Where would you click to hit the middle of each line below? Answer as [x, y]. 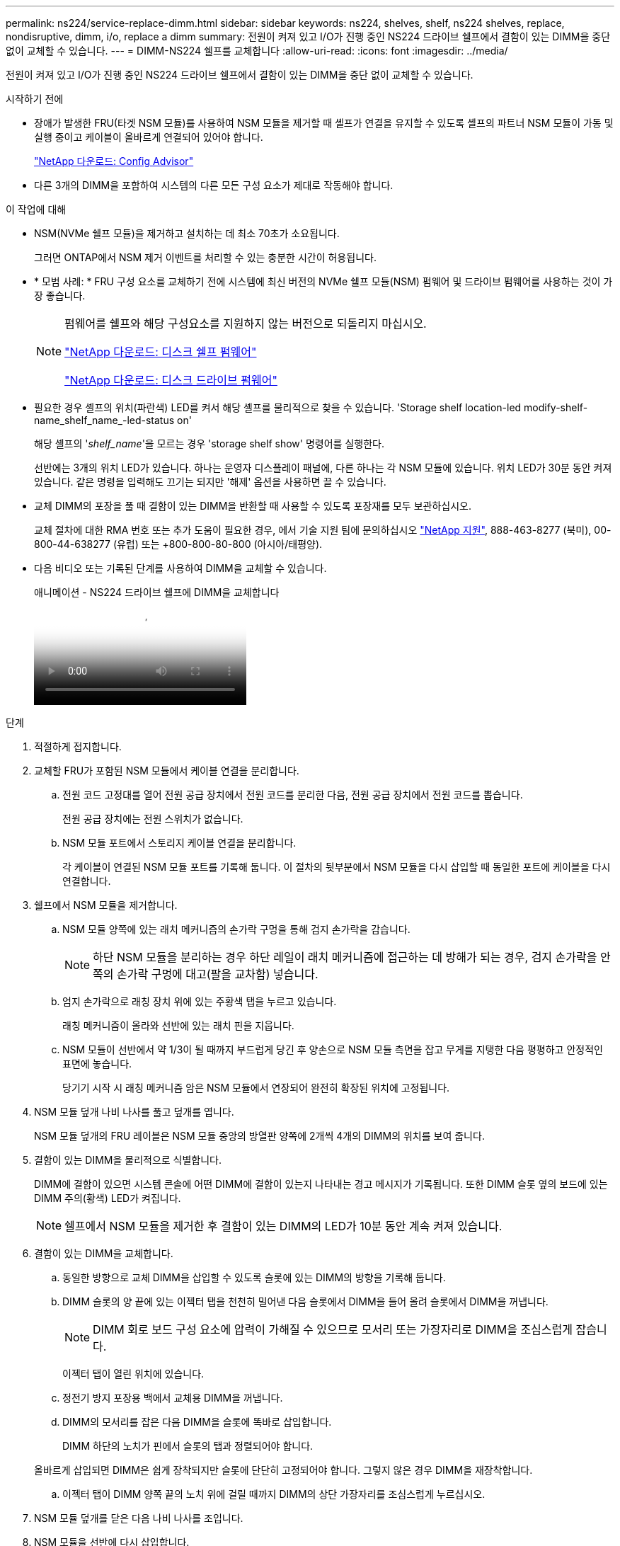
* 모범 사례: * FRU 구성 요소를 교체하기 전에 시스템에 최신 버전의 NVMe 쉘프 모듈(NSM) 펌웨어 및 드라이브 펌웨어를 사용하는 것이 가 [323, 281]
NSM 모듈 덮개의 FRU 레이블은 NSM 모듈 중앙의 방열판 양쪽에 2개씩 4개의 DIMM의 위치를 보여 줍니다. [259, 1136]
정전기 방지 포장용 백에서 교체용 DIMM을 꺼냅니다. [173, 1398]
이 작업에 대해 [36, 209]
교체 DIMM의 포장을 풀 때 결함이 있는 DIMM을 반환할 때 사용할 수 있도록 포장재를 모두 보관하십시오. [253, 506]
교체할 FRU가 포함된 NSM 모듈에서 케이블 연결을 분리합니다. [167, 771]
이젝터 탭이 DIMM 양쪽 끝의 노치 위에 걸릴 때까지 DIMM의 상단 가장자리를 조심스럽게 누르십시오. [274, 1494]
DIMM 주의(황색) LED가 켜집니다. [108, 1198]
